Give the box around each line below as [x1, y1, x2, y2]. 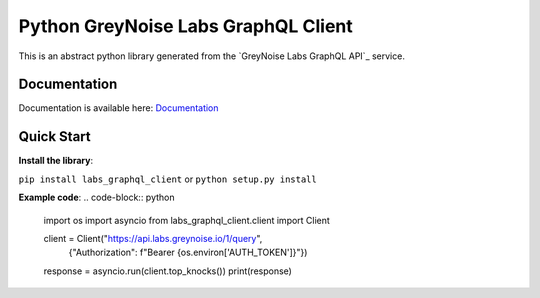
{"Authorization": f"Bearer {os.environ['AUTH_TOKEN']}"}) [68, 246, 308, 259]
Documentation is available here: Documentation [18, 102, 219, 114]
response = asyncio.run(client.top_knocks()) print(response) [43, 265, 292, 277]
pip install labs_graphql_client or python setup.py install [18, 173, 317, 185]
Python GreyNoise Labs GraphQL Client [18, 15, 354, 37]
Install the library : [18, 155, 94, 167]
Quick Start [18, 128, 91, 145]
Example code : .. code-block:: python [18, 191, 175, 204]
